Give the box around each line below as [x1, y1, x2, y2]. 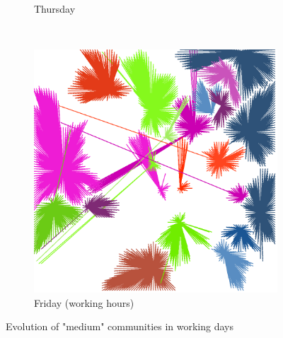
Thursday [34, 1, 76, 16]
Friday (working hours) [34, 295, 134, 310]
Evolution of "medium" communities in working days [6, 319, 233, 334]
